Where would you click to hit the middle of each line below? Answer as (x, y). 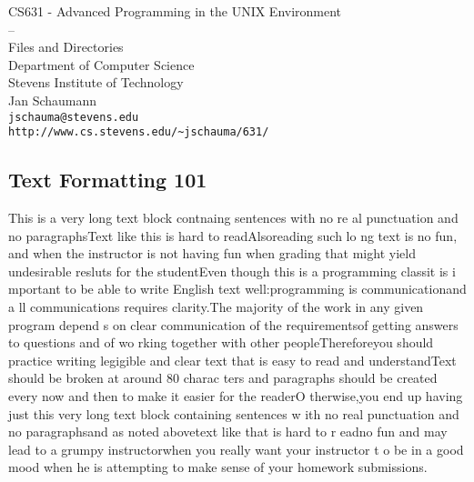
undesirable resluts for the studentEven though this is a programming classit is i (232, 271)
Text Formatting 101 (108, 180)
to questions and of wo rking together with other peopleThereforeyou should (221, 342)
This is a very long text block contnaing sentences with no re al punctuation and (233, 218)
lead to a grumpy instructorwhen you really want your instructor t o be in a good (236, 449)
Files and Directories (66, 47)
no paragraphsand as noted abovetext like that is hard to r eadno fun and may (228, 432)
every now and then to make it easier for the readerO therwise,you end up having (236, 396)
